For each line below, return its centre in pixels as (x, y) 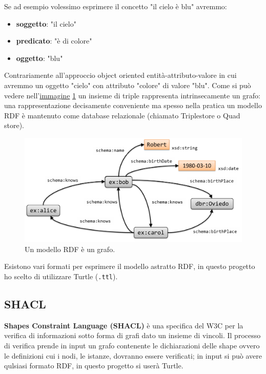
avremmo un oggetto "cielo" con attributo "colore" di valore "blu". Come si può (128, 85)
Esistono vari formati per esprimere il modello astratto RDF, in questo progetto (130, 266)
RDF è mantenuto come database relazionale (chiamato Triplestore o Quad (122, 115)
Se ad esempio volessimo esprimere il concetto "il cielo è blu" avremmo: (116, 6)
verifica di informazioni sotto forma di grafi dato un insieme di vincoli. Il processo (132, 335)
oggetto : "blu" (39, 58)
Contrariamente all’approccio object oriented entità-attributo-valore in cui (120, 75)
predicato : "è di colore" (54, 41)
